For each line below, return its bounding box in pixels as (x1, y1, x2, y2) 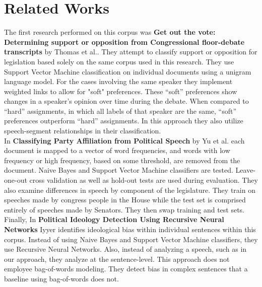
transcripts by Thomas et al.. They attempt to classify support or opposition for (4, 46, 257, 57)
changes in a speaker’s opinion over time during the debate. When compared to (4, 96, 249, 106)
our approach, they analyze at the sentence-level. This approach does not (4, 253, 230, 264)
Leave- (235, 165, 256, 175)
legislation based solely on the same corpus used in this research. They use (4, 56, 234, 66)
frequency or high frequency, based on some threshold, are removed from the (4, 155, 240, 165)
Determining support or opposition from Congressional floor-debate (4, 36, 245, 47)
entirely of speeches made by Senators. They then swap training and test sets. (4, 204, 245, 214)
